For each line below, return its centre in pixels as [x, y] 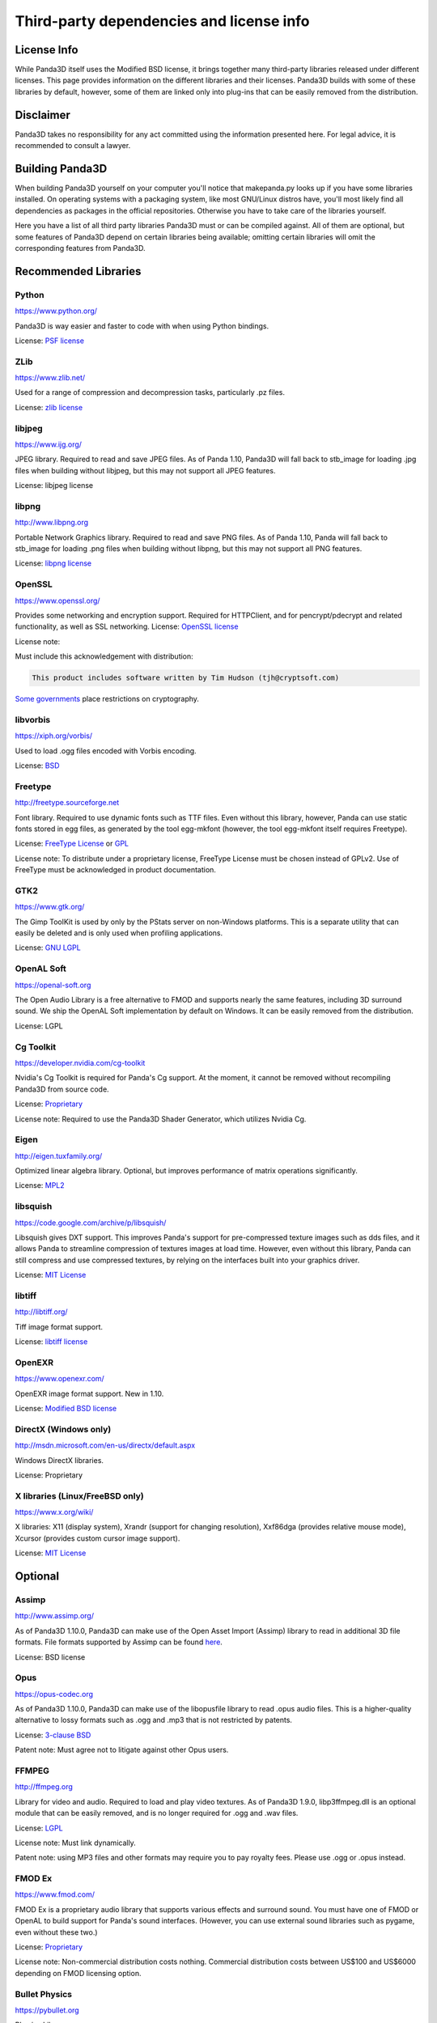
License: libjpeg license [54, 486]
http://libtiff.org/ [41, 1312]
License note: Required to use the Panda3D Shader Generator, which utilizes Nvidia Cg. [161, 1119]
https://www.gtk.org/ [50, 907]
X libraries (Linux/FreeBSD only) [80, 1495]
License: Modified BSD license [66, 1408]
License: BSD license [50, 1657]
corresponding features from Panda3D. [80, 248]
